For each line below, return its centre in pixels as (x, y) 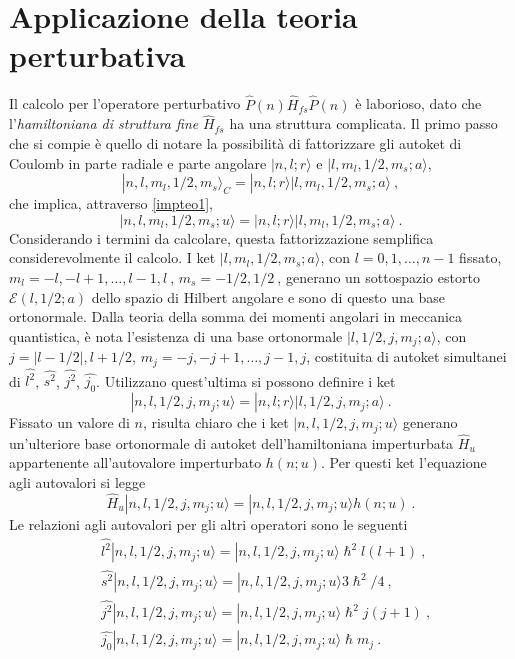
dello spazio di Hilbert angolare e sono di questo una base (268, 296)
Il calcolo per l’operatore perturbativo (125, 103)
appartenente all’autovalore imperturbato (135, 462)
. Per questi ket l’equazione (404, 462)
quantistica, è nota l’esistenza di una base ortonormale (176, 335)
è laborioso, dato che (418, 103)
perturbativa (97, 55)
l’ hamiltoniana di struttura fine (104, 123)
